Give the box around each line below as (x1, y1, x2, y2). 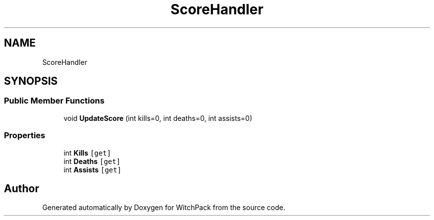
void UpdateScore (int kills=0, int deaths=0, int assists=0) (63, 113, 253, 122)
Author (4, 182, 39, 195)
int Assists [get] (63, 165, 122, 174)
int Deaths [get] (63, 157, 121, 165)
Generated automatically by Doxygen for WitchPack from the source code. (42, 203, 285, 212)
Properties (4, 130, 46, 141)
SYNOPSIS (4, 75, 58, 88)
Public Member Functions (4, 96, 105, 106)
